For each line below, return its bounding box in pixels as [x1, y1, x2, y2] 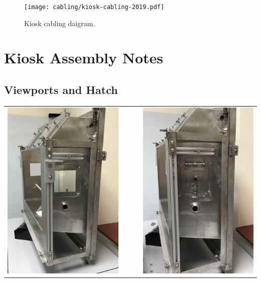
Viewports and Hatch [4, 82, 118, 98]
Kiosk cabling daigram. [24, 18, 95, 28]
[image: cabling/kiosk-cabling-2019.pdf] [24, 4, 165, 11]
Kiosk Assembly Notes [4, 47, 163, 68]
